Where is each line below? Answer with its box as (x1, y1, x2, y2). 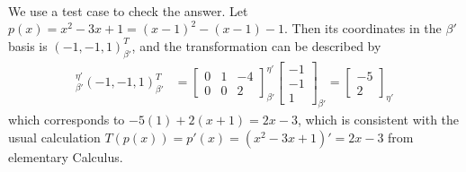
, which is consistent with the (297, 110, 460, 129)
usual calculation (8, 128, 101, 147)
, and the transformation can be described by (131, 36, 381, 55)
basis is (8, 36, 48, 55)
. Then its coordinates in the (283, 19, 442, 38)
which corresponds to (8, 110, 125, 129)
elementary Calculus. (8, 148, 123, 167)
